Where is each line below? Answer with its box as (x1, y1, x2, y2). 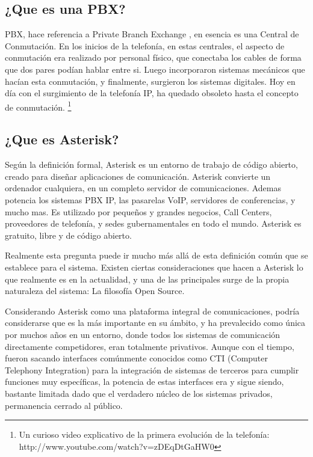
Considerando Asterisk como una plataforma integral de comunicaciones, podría (5, 304, 300, 317)
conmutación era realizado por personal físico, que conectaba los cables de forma (5, 51, 302, 64)
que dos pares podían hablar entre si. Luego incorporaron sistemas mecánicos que (5, 63, 305, 75)
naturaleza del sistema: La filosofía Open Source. (5, 284, 185, 297)
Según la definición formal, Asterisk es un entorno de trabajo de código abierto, (5, 158, 298, 171)
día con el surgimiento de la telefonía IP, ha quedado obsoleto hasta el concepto (5, 87, 299, 99)
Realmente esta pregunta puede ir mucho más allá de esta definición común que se (5, 249, 308, 262)
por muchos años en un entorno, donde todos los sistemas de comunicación (5, 328, 280, 340)
